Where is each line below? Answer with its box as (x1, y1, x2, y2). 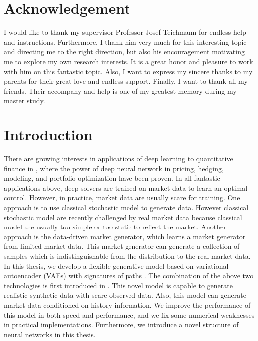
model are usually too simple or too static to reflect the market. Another (4, 222, 226, 232)
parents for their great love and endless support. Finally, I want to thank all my (4, 76, 248, 86)
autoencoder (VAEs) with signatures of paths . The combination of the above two (4, 270, 254, 281)
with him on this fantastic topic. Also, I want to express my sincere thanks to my (4, 66, 253, 76)
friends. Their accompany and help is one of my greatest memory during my (4, 85, 237, 96)
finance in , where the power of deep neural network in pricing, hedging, (4, 163, 224, 173)
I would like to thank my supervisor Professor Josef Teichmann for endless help (4, 27, 246, 37)
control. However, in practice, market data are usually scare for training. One (4, 192, 240, 203)
